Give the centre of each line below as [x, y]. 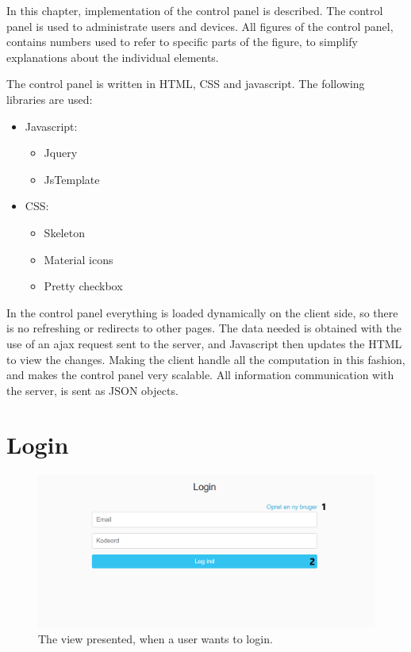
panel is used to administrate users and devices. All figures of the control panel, [200, 26]
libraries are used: [50, 99]
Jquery [61, 153]
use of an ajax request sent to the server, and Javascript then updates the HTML [204, 343]
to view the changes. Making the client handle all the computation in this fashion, [206, 359]
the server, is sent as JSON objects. [92, 390]
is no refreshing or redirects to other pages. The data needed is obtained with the [204, 328]
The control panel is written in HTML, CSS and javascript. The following [186, 84]
